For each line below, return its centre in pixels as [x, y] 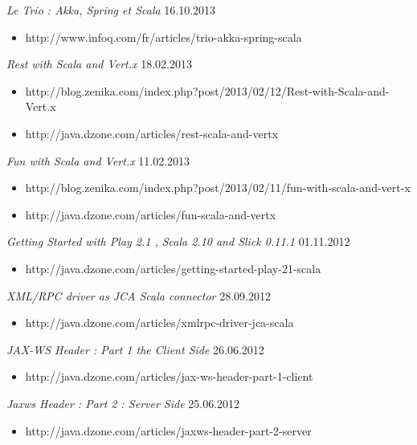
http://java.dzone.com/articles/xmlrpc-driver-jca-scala [159, 323]
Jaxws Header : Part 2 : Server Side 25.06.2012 [123, 403]
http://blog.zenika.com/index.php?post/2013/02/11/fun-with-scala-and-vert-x [218, 188]
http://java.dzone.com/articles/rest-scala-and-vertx [151, 133]
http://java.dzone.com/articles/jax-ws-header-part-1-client [169, 376]
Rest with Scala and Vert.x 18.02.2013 [99, 64]
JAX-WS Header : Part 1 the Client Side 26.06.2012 [135, 349]
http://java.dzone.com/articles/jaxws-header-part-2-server [168, 430]
